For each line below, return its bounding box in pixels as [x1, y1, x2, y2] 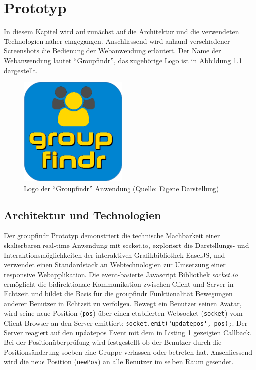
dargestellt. [4, 65, 38, 75]
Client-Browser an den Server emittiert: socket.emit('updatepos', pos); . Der [4, 317, 248, 328]
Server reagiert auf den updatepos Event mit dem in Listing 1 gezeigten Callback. [4, 327, 252, 337]
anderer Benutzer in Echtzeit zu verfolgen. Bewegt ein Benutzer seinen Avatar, [4, 298, 242, 308]
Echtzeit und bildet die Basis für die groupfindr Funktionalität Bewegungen [4, 288, 233, 299]
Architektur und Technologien [4, 207, 161, 222]
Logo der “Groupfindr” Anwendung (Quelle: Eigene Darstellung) [24, 183, 219, 193]
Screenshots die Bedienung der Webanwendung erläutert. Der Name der [4, 45, 221, 56]
